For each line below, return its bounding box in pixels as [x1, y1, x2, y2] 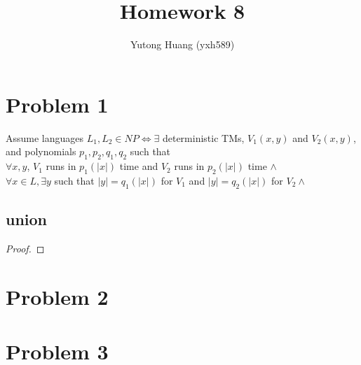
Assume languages [6, 130, 84, 145]
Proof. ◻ [6, 241, 45, 255]
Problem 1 [6, 90, 109, 118]
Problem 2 [6, 282, 109, 310]
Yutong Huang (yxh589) [130, 37, 235, 52]
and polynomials [6, 144, 76, 159]
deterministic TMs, [162, 130, 245, 145]
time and [119, 159, 158, 173]
